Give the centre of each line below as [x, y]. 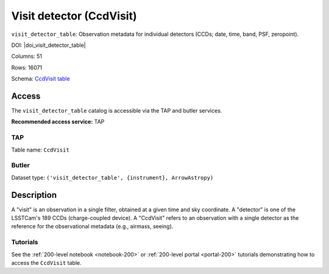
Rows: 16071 [27, 68]
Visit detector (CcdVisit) [74, 16]
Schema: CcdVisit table [41, 79]
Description [34, 195]
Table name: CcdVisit [40, 150]
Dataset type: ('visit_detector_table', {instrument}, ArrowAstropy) [112, 177]
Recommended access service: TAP [58, 122]
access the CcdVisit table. [46, 262]
